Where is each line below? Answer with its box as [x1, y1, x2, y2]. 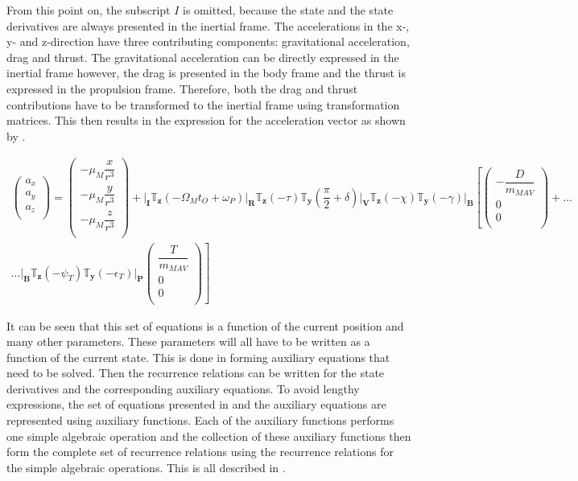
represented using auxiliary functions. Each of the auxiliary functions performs [6, 412, 394, 429]
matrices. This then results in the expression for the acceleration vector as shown [6, 112, 406, 129]
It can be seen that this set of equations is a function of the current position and [6, 317, 404, 334]
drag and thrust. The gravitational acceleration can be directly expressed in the [6, 48, 399, 65]
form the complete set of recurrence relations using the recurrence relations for [6, 443, 394, 460]
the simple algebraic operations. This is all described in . [6, 458, 286, 475]
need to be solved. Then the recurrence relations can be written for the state [6, 364, 385, 381]
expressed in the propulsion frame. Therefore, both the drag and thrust [6, 80, 358, 97]
